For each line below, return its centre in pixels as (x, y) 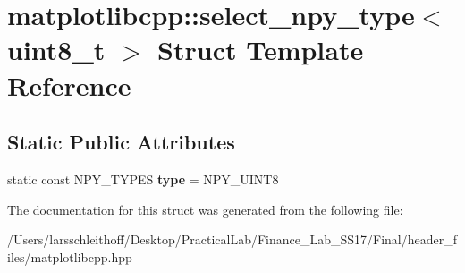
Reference (69, 85)
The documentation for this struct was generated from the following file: (205, 209)
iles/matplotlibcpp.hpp (70, 256)
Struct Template (261, 50)
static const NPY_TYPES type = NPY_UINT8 (143, 179)
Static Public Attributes (121, 142)
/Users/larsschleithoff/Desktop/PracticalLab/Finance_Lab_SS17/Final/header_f (232, 239)
